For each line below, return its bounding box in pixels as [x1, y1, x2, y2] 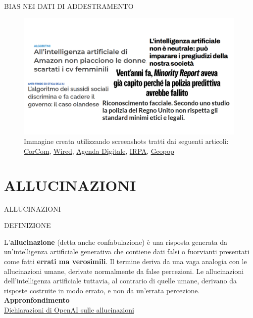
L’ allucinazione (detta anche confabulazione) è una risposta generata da [4, 236, 228, 247]
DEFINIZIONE [4, 220, 51, 230]
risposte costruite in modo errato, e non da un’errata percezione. [4, 285, 200, 295]
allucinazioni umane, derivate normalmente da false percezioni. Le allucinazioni [4, 266, 244, 276]
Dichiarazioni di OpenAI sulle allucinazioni [4, 305, 134, 315]
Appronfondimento [4, 295, 70, 305]
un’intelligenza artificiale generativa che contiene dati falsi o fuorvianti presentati [4, 246, 250, 257]
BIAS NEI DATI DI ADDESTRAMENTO [4, 1, 134, 11]
